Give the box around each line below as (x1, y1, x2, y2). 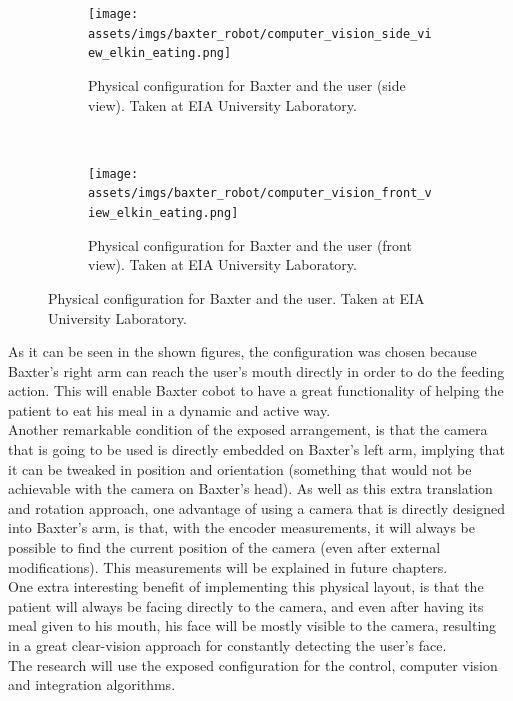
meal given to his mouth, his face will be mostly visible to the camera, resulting (8, 615, 497, 636)
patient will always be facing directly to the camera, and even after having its (8, 595, 484, 616)
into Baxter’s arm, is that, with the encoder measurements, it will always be (8, 517, 475, 538)
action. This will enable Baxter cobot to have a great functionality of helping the (8, 380, 504, 401)
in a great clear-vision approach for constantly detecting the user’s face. (8, 635, 447, 655)
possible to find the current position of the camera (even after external (8, 537, 441, 558)
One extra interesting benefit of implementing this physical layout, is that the (8, 576, 484, 597)
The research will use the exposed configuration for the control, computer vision (8, 654, 498, 675)
